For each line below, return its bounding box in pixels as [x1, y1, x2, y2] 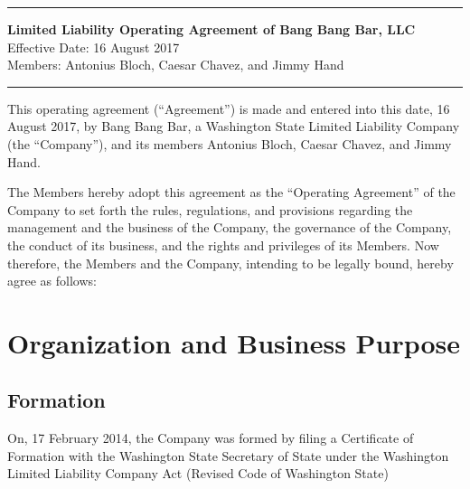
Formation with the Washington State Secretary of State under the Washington [7, 446, 449, 465]
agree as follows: [7, 271, 97, 290]
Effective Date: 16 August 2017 [7, 37, 180, 56]
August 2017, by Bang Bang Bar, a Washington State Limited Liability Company [7, 117, 460, 136]
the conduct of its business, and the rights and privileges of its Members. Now [7, 235, 439, 254]
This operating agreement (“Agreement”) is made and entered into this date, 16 [7, 99, 450, 118]
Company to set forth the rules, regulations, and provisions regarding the [7, 200, 413, 219]
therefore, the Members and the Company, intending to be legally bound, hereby [7, 253, 454, 272]
